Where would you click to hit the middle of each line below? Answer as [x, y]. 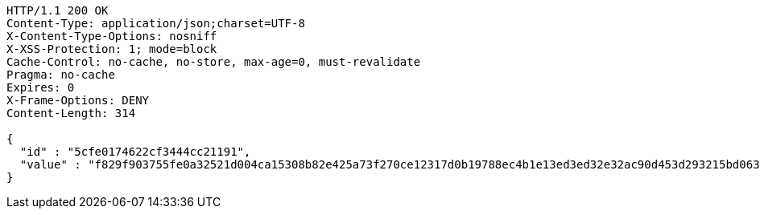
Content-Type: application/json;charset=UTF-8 [156, 23]
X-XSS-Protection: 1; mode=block [112, 49]
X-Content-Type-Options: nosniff [112, 36]
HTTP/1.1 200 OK [58, 10]
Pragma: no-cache [61, 75]
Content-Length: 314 [71, 113]
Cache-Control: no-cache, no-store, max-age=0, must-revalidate [214, 62]
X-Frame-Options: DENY [78, 100]
